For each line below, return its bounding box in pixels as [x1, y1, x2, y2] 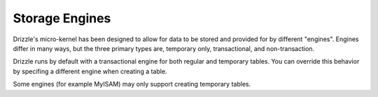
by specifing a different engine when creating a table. [13, 67, 167, 75]
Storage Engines [13, 10, 111, 26]
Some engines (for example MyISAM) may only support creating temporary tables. [13, 80, 251, 89]
